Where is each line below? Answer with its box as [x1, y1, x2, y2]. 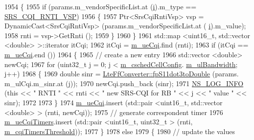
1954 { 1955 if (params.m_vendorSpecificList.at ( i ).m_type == [4, 1, 197, 11]
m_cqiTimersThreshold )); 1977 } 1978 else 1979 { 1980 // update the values [4, 126, 235, 136]
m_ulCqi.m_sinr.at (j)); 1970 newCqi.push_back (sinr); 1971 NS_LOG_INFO [4, 78, 244, 88]
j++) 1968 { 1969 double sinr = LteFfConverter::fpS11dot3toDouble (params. [4, 69, 239, 79]
